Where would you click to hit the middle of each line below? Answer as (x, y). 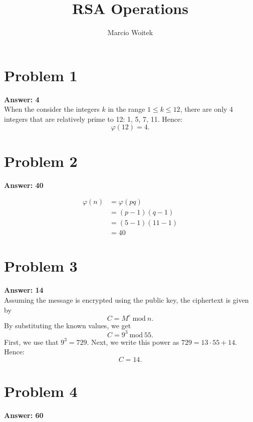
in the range (126, 109)
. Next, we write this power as (133, 342)
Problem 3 (41, 266)
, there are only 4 (207, 109)
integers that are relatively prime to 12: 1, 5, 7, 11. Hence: (93, 119)
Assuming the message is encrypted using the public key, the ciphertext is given (126, 300)
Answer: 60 (24, 415)
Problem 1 (41, 75)
